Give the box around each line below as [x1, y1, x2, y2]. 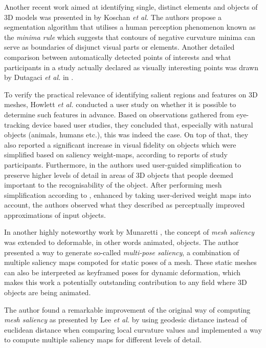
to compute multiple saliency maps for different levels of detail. [4, 334, 202, 345]
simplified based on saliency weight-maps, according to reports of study [4, 149, 228, 160]
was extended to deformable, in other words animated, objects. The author [4, 237, 239, 248]
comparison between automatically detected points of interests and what [4, 51, 231, 62]
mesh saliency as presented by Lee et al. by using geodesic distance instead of [4, 314, 247, 325]
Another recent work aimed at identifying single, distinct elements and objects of [4, 2, 258, 12]
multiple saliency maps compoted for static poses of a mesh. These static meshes [4, 257, 257, 268]
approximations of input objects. [4, 209, 106, 220]
